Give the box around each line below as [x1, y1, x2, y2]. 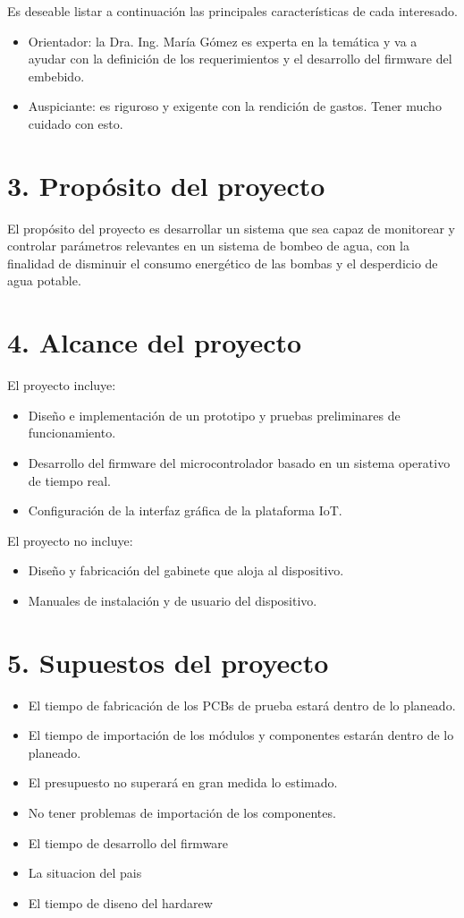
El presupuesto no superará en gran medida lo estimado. [28, 773, 338, 792]
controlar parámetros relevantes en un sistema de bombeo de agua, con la [7, 236, 410, 255]
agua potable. [7, 271, 81, 290]
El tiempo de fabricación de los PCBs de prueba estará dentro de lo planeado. [28, 695, 456, 714]
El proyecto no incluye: [7, 531, 133, 549]
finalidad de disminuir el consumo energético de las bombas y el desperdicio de [7, 253, 438, 272]
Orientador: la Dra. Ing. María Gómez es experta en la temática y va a [28, 31, 418, 50]
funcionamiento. [28, 423, 116, 442]
